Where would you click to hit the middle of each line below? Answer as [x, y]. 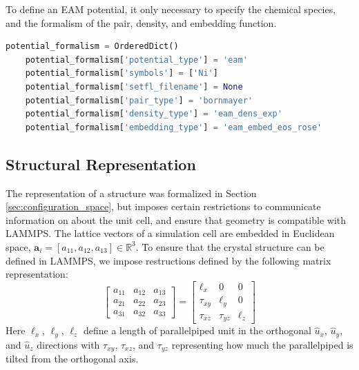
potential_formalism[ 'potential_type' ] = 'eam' [136, 60]
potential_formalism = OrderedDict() [92, 47]
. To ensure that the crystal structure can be [230, 246]
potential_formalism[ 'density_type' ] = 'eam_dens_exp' [154, 114]
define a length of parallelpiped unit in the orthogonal [197, 330]
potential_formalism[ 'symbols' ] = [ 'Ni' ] [122, 73]
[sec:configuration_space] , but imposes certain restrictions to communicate [163, 206]
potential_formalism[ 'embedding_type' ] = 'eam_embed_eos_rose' [174, 127]
